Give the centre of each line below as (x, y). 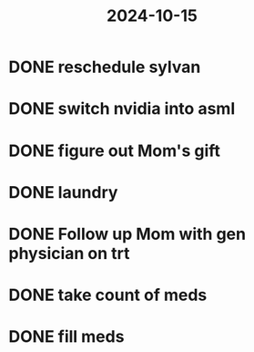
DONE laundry (63, 192)
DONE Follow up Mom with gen (127, 234)
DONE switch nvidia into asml (122, 109)
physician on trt (69, 253)
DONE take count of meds (108, 295)
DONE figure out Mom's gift (114, 150)
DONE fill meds (66, 337)
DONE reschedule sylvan (105, 67)
